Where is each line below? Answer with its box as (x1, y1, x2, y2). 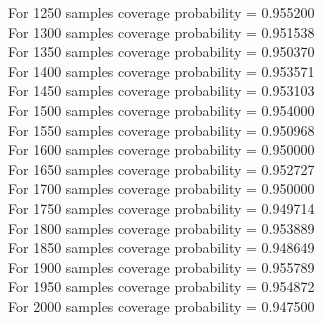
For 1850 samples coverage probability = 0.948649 (8, 237, 315, 258)
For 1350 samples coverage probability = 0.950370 (8, 41, 315, 62)
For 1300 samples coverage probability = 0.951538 (8, 21, 315, 42)
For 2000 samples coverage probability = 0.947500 (8, 295, 315, 316)
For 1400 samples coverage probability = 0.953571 (8, 60, 315, 81)
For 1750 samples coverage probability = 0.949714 (8, 197, 315, 218)
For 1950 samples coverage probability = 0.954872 (8, 276, 315, 297)
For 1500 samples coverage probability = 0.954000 (8, 99, 315, 120)
